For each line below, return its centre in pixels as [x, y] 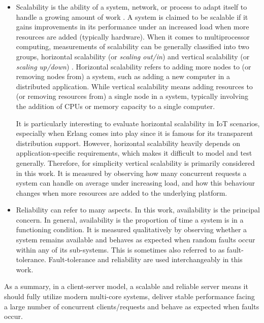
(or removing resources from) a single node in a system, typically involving [132, 96]
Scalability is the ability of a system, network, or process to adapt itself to [131, 7]
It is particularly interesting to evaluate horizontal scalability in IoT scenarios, [138, 123]
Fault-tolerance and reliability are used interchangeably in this [145, 259]
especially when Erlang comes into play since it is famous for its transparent [135, 133]
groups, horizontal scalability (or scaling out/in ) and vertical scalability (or [133, 56]
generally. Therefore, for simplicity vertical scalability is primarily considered [135, 163]
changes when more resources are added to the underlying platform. [122, 192]
